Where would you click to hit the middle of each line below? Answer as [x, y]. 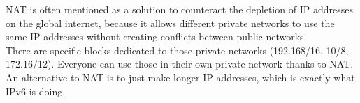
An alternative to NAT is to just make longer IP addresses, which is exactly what [180, 77]
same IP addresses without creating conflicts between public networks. [156, 37]
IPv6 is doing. [36, 91]
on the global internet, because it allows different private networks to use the [170, 23]
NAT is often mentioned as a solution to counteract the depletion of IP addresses [179, 9]
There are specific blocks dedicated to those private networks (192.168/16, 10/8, [177, 50]
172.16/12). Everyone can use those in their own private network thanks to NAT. [180, 64]
